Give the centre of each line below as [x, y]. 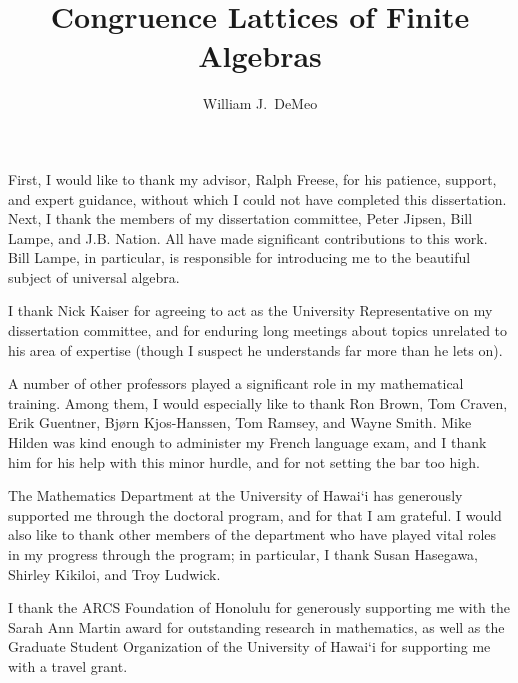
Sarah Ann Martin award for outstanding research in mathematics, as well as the [256, 626]
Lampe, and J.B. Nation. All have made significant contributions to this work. [248, 237]
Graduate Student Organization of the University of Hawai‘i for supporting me [249, 646]
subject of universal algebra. [94, 276]
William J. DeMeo [260, 103]
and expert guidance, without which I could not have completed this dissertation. [257, 198]
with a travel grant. [68, 665]
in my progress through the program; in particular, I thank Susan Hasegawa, [243, 554]
